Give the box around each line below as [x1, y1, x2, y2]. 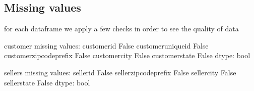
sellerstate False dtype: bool [4, 77, 90, 87]
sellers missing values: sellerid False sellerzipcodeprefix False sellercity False [4, 67, 236, 77]
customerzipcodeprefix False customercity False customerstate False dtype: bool [4, 50, 250, 61]
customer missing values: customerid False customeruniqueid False [4, 40, 209, 51]
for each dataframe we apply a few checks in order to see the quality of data [4, 23, 239, 34]
